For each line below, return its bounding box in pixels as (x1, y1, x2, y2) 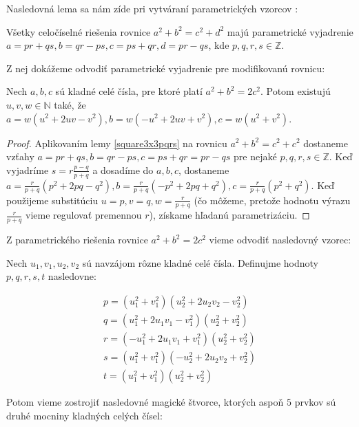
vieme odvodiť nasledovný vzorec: (209, 232, 351, 247)
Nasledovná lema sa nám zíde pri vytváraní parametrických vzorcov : (6, 1, 298, 15)
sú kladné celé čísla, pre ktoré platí (55, 84, 203, 98)
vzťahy (6, 149, 34, 164)
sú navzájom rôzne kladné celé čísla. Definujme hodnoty (82, 255, 318, 270)
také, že (54, 97, 86, 111)
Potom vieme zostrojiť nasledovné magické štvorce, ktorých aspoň (6, 395, 284, 409)
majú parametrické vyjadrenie (227, 24, 353, 39)
